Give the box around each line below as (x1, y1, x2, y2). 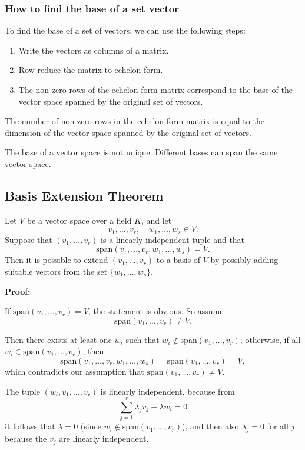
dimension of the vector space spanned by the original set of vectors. (5, 126, 251, 138)
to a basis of (156, 254, 201, 266)
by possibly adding (210, 254, 279, 266)
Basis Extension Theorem (5, 186, 164, 204)
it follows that (5, 420, 55, 432)
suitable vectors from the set (5, 265, 108, 277)
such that (125, 333, 160, 345)
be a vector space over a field (26, 214, 132, 226)
